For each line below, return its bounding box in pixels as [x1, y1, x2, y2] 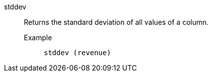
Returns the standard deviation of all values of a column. [24, 18, 209, 26]
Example [24, 33, 52, 42]
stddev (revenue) [44, 49, 111, 57]
